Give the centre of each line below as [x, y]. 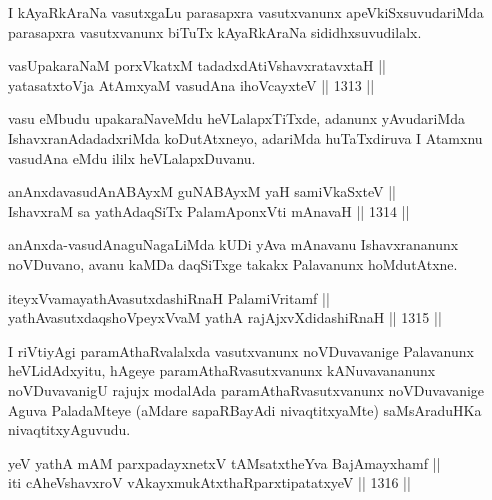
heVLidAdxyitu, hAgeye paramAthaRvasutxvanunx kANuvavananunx [222, 370]
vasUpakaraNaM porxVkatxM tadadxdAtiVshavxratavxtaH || [197, 65]
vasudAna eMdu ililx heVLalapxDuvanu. [132, 157]
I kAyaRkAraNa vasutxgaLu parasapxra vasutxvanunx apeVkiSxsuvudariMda [246, 12]
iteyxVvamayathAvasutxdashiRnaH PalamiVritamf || [169, 297]
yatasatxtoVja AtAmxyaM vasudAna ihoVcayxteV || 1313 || [191, 84]
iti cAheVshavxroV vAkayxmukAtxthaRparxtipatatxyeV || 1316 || [209, 482]
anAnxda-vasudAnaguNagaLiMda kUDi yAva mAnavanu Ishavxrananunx [233, 244]
